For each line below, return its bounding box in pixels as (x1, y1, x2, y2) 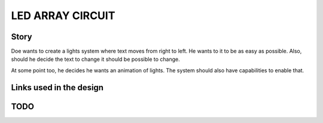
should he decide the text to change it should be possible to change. (11, 56, 180, 63)
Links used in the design (11, 82, 104, 93)
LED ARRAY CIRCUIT (11, 9, 115, 22)
